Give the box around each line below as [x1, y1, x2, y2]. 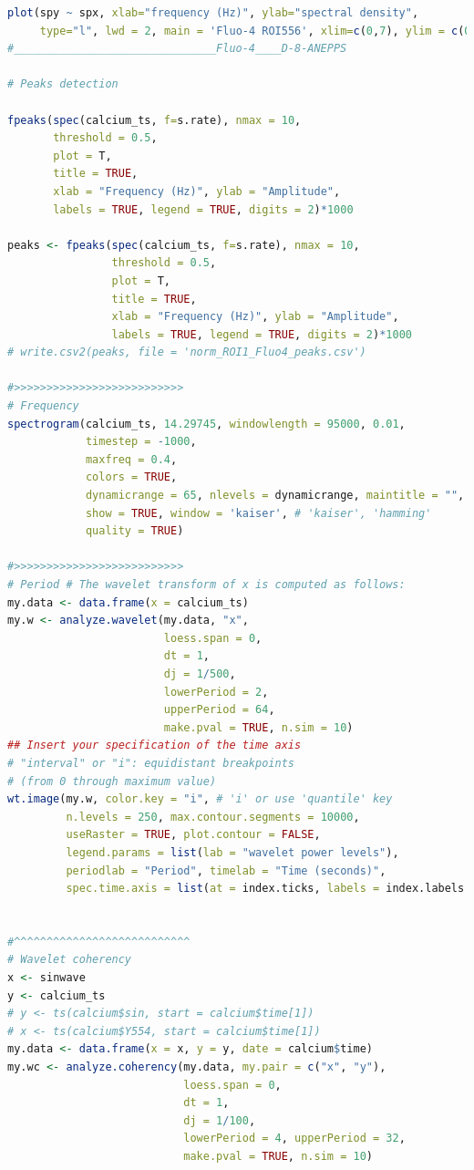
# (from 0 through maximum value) [7, 774, 217, 788]
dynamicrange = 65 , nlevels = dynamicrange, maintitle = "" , [85, 489, 465, 502]
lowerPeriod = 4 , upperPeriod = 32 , [183, 1132, 406, 1145]
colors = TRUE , [85, 471, 178, 484]
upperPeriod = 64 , [163, 703, 275, 717]
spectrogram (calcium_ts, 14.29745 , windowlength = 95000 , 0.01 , [7, 417, 406, 430]
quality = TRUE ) [85, 524, 184, 538]
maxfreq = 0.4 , [85, 452, 178, 466]
